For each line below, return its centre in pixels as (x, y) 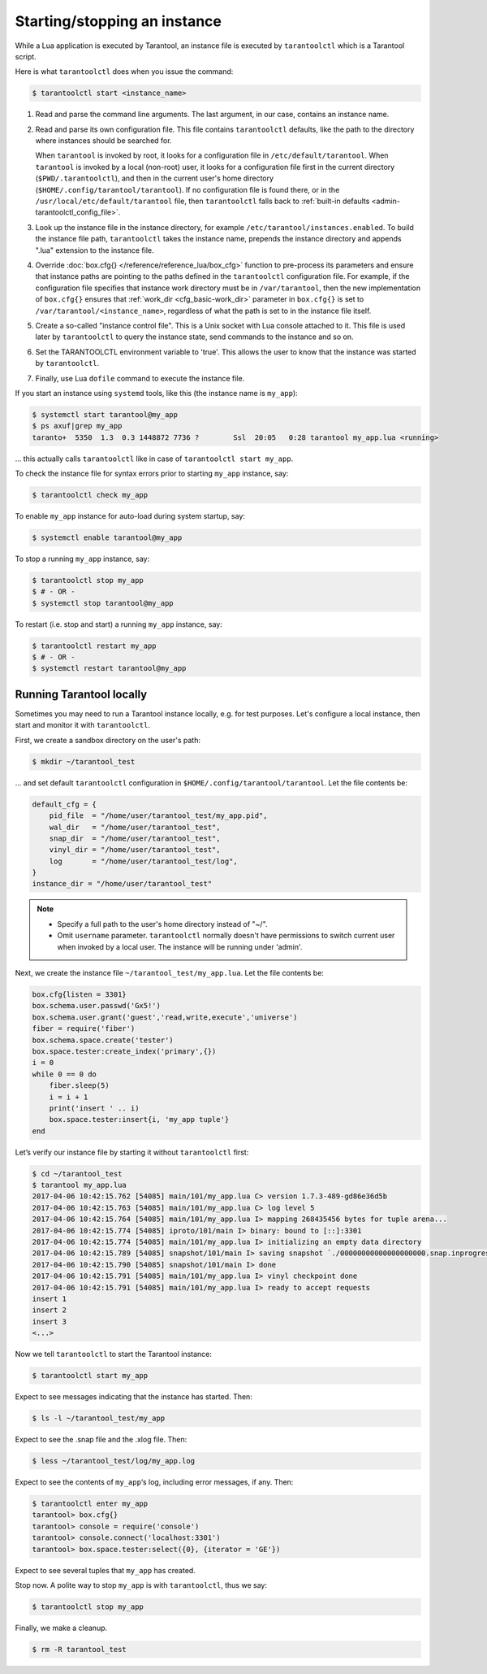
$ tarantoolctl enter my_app (90, 1503)
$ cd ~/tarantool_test (77, 1174)
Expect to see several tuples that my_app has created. (106, 1570)
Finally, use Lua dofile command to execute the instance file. (140, 378)
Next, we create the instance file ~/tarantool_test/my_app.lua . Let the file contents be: (170, 973)
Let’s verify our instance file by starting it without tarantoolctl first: (132, 1152)
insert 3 (50, 1322)
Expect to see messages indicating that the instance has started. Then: (134, 1397)
